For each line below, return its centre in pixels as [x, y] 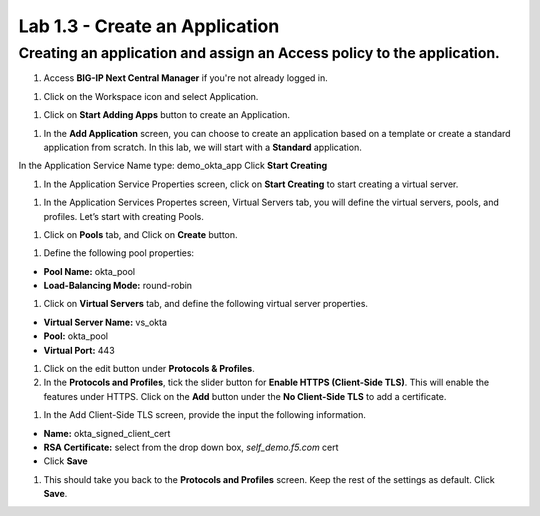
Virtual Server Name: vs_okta [105, 322]
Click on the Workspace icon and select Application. [151, 96]
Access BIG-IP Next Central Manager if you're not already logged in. [186, 78]
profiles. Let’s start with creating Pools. [124, 216]
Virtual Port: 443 [79, 350]
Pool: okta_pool [76, 336]
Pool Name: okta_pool [89, 271]
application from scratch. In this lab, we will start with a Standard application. [202, 147]
